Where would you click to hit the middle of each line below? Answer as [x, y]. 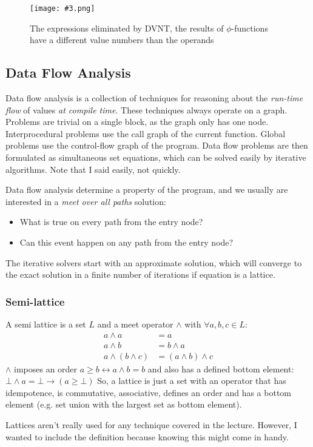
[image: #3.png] [62, 8]
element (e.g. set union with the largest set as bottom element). [124, 404]
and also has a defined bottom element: [221, 368]
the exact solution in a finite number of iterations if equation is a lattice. [140, 274]
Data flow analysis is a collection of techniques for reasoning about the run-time [154, 98]
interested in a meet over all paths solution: [86, 201]
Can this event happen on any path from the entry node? [126, 242]
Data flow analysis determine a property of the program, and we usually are [147, 190]
